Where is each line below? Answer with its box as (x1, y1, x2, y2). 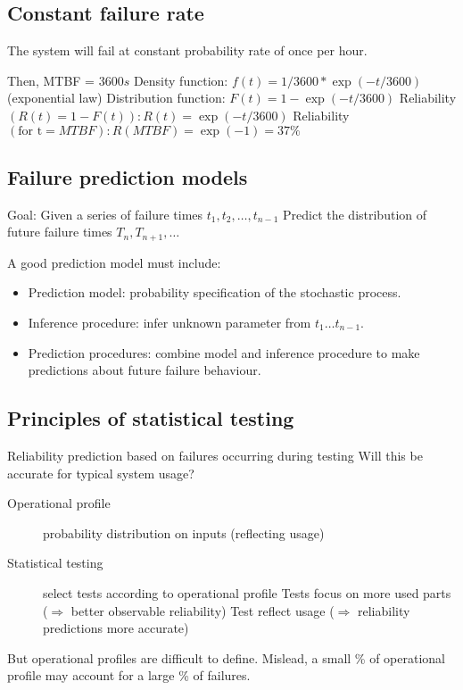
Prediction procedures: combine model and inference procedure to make (28, 343, 420, 362)
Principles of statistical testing (7, 404, 294, 432)
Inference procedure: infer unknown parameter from (28, 313, 311, 332)
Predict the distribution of (283, 204, 427, 223)
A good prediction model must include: (7, 253, 221, 271)
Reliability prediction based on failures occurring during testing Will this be (7, 446, 423, 464)
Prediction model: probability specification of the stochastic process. (28, 283, 401, 302)
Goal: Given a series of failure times (7, 204, 203, 223)
